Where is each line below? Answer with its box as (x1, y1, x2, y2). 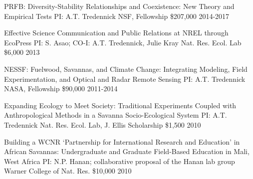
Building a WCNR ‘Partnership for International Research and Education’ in (4, 136, 240, 147)
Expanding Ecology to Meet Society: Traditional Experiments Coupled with (4, 100, 237, 110)
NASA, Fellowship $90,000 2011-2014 (4, 83, 118, 94)
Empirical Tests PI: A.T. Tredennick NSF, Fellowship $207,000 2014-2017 (4, 10, 230, 21)
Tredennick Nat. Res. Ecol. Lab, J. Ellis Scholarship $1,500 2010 (4, 119, 201, 130)
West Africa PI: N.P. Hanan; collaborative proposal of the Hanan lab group (4, 156, 235, 166)
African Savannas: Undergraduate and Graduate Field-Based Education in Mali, (4, 146, 250, 157)
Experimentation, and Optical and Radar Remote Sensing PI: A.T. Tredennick (4, 73, 246, 84)
